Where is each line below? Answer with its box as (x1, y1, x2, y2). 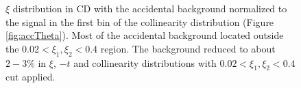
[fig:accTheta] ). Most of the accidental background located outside (5, 28, 284, 42)
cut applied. (5, 70, 56, 84)
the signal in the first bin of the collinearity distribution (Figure (5, 14, 274, 29)
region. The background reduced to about (100, 41, 276, 55)
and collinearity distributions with (73, 55, 217, 70)
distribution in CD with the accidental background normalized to (12, 1, 287, 15)
